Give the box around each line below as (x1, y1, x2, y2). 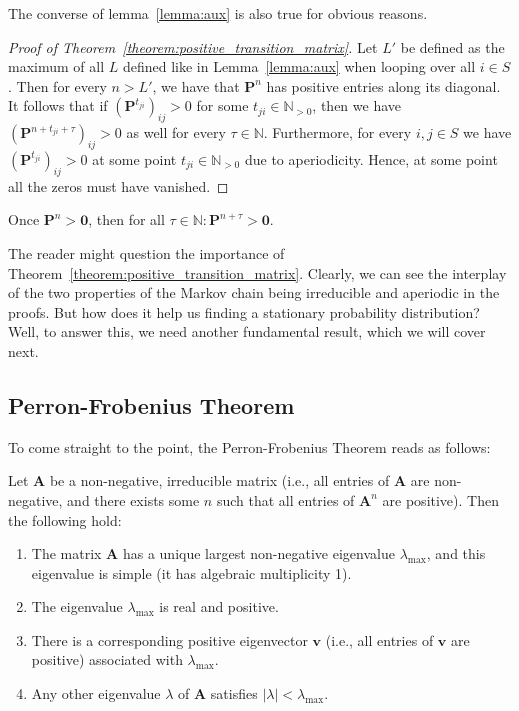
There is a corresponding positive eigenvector (31, 629, 308, 650)
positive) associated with (31, 649, 183, 670)
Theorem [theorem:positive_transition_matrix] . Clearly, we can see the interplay (8, 262, 507, 283)
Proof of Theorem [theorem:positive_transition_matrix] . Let (8, 36, 378, 57)
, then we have (312, 95, 401, 116)
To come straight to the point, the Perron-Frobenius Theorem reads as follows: (8, 436, 491, 457)
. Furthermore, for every (263, 122, 412, 143)
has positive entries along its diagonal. (266, 75, 501, 96)
